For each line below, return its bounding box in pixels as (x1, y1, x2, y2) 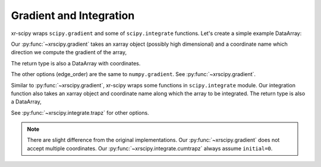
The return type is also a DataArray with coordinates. (11, 59, 141, 67)
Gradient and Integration (11, 9, 135, 22)
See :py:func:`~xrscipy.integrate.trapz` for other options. (11, 109, 149, 116)
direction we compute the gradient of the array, (11, 49, 127, 56)
